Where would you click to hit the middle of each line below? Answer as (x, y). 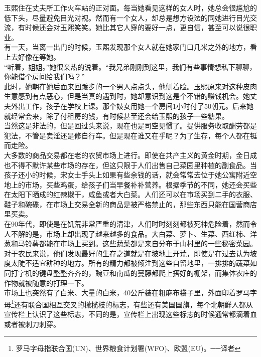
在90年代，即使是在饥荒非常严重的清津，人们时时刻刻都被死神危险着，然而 (127, 224)
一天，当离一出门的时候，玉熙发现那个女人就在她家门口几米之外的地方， (130, 47)
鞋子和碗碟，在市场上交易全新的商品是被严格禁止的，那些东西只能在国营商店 (130, 204)
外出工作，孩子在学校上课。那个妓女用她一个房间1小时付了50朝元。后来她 (132, 106)
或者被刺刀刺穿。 (32, 324)
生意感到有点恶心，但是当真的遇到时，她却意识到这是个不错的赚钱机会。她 (127, 96)
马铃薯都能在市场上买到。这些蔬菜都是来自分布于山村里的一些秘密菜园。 (137, 243)
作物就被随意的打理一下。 (46, 283)
